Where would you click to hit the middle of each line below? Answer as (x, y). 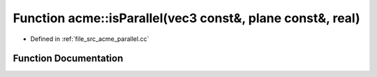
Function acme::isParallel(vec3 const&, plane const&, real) (187, 18)
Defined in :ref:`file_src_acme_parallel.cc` (90, 39)
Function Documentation (68, 59)
